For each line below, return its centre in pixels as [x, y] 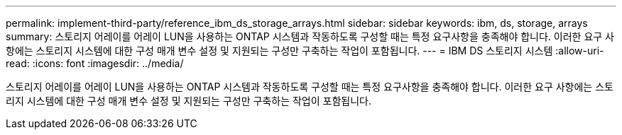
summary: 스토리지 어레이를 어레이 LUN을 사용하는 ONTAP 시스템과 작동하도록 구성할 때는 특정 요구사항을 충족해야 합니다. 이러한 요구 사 [310, 36]
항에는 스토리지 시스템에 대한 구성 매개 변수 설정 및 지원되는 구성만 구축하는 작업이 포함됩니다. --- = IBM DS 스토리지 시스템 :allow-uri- [305, 51]
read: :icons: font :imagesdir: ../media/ [95, 63]
